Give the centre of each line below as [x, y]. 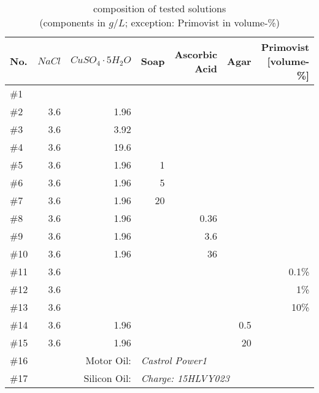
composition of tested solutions [159, 8]
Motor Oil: [108, 360]
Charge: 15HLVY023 [185, 378]
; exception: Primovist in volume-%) [202, 22]
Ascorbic [196, 54]
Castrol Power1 [174, 360]
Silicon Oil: [107, 378]
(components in [72, 22]
